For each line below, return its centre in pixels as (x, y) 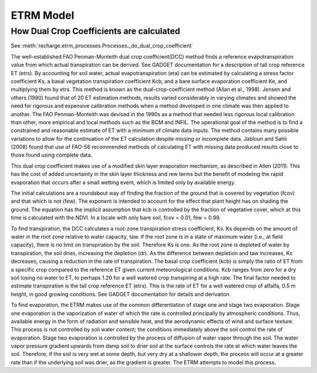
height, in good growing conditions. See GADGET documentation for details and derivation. (121, 294)
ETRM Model (43, 15)
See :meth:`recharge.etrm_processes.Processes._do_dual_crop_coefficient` (102, 46)
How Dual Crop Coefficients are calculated (95, 31)
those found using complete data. (52, 155)
